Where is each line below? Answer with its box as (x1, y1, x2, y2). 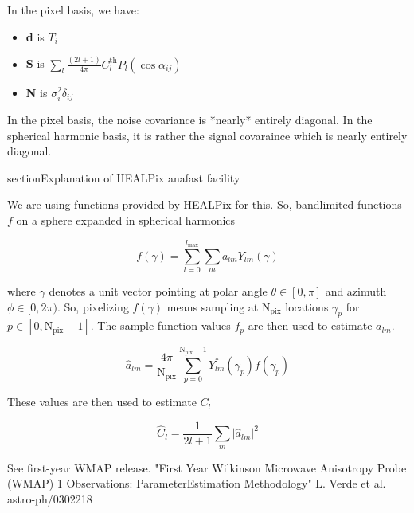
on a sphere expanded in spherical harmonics (16, 211, 236, 228)
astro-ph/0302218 (7, 490, 92, 507)
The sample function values (97, 317, 231, 334)
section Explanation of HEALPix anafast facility (7, 169, 240, 186)
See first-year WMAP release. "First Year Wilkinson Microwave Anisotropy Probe (7, 459, 407, 476)
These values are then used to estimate (7, 394, 197, 410)
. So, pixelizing (57, 298, 129, 315)
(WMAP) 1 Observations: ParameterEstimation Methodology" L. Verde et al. (7, 475, 386, 491)
